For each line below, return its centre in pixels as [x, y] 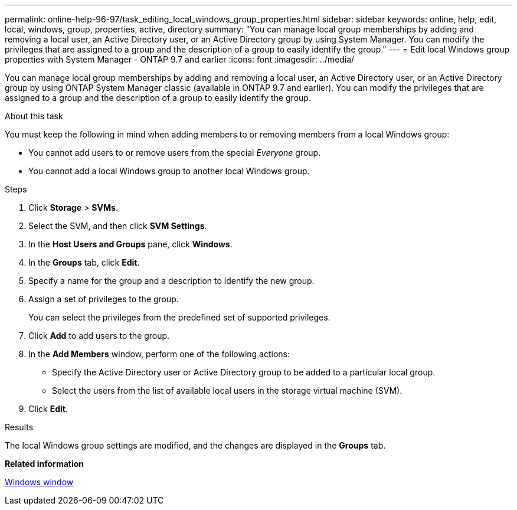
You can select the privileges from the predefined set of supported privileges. [179, 317]
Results [19, 427]
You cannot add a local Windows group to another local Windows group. [169, 171]
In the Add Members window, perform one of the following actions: [159, 354]
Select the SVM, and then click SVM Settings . [118, 226]
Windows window [39, 482]
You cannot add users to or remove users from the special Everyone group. [175, 153]
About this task [34, 116]
